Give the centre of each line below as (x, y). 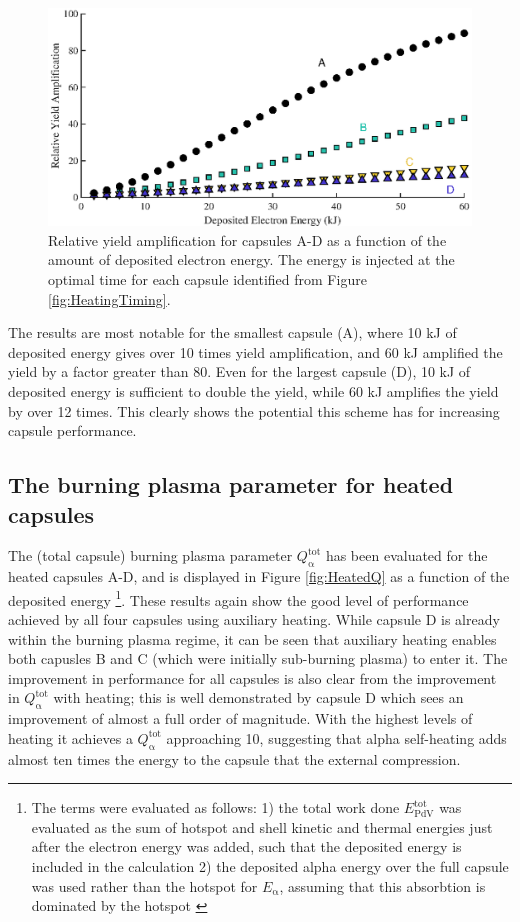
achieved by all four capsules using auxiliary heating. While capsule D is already (254, 618)
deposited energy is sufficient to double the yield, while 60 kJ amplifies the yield (253, 390)
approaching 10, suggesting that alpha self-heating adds (336, 737)
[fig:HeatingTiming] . (109, 298)
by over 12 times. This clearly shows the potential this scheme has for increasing (254, 410)
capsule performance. (72, 430)
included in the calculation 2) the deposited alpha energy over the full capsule (270, 865)
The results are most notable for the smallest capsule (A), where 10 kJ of (232, 332)
